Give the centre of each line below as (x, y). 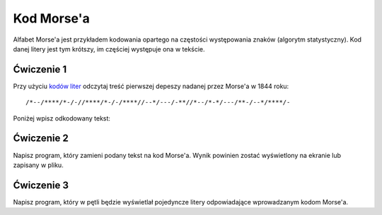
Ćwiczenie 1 (40, 69)
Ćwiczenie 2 (41, 139)
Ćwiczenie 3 (41, 185)
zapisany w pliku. (38, 165)
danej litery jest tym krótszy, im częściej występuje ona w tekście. (109, 49)
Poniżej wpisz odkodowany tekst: (62, 118)
